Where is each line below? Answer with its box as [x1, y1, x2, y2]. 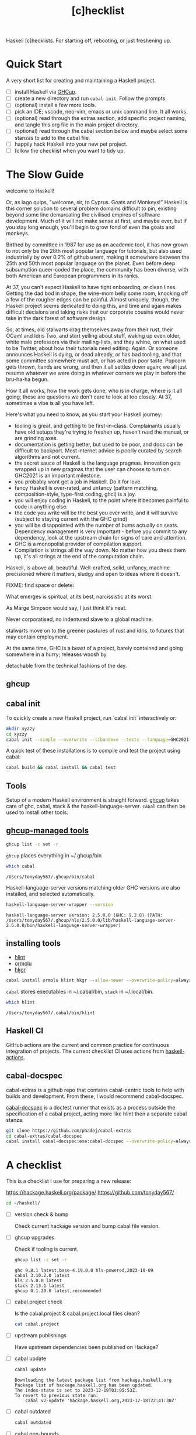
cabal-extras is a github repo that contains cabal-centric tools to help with [6, 1086, 184, 1093]
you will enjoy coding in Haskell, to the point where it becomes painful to [14, 496, 189, 504]
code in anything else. [14, 503, 68, 510]
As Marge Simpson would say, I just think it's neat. [6, 604, 127, 611]
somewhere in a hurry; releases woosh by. [6, 651, 108, 658]
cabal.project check [14, 1298, 62, 1306]
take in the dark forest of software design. [6, 314, 107, 321]
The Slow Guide [6, 168, 84, 181]
